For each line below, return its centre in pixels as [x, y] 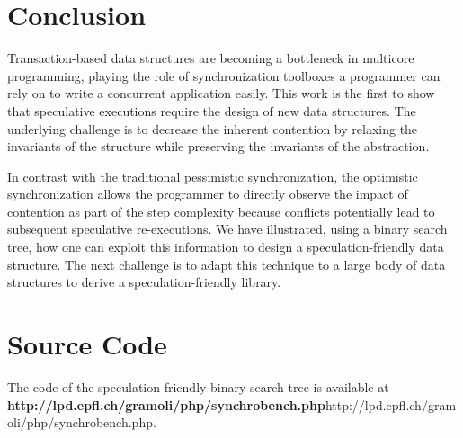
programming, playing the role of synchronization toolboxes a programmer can [224, 75]
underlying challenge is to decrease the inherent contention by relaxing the [213, 128]
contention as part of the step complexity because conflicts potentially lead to [221, 211]
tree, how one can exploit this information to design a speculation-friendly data [226, 247]
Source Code [87, 344]
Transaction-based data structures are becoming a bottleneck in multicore [211, 58]
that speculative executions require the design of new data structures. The [212, 110]
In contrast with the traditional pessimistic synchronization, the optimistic [213, 176]
